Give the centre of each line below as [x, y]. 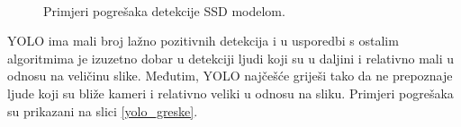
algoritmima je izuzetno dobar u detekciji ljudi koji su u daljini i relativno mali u [231, 58]
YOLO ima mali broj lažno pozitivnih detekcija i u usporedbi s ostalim [203, 41]
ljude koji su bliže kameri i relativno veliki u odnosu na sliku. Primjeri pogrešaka [230, 93]
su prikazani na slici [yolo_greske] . [103, 110]
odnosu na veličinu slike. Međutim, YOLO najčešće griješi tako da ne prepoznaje [230, 76]
